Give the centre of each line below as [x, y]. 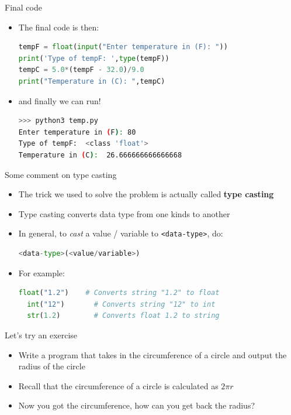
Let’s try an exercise [41, 335]
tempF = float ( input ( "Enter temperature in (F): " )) [123, 47]
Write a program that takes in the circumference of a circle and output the [153, 354]
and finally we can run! [60, 100]
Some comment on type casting [61, 174]
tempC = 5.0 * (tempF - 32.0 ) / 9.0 [81, 70]
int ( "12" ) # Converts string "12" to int [121, 304]
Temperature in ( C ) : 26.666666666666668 [100, 155]
